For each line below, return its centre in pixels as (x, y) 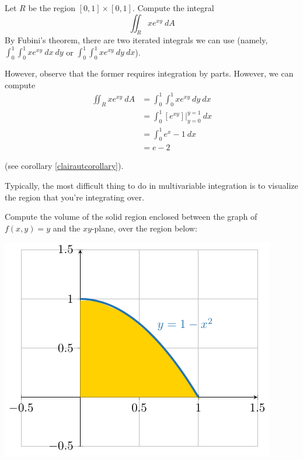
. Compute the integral (173, 8)
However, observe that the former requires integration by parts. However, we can (149, 73)
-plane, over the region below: (144, 228)
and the (67, 228)
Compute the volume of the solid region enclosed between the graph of (131, 217)
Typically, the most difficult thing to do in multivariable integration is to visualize (151, 186)
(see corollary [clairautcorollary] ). (64, 166)
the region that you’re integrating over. (74, 197)
